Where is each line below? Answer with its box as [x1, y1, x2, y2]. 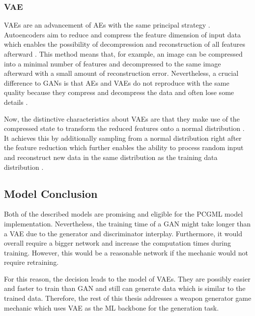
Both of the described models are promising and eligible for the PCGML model [4, 209, 243, 219]
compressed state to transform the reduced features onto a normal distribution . [4, 123, 245, 133]
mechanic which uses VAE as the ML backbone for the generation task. [4, 302, 219, 313]
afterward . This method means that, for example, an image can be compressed [4, 49, 243, 59]
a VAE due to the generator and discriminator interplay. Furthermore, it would [4, 228, 243, 238]
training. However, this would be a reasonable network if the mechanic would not [4, 247, 248, 257]
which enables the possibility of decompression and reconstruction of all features [4, 39, 246, 49]
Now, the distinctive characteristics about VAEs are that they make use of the [4, 113, 240, 124]
